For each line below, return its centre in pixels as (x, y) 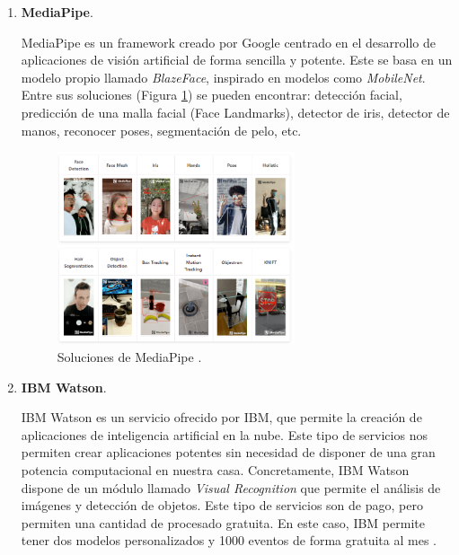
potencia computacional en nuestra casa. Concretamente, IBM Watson (215, 469)
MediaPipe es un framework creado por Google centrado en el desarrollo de (228, 42)
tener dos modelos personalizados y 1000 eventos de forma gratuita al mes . (229, 540)
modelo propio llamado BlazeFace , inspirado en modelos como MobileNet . (223, 77)
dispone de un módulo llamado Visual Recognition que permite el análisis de (231, 487)
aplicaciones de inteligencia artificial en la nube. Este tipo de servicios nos (224, 434)
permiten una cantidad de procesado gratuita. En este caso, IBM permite (223, 522)
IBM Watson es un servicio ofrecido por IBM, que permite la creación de (221, 417)
